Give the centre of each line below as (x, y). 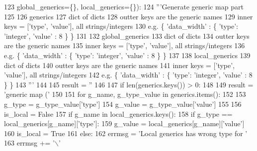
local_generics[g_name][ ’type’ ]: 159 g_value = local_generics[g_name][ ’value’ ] (124, 123)
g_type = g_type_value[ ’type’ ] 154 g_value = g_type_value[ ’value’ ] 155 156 (123, 104)
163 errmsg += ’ (30, 143)
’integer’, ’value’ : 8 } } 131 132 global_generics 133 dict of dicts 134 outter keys (127, 36)
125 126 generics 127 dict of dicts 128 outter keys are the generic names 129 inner (128, 16)
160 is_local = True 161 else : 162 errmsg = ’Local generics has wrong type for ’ (126, 133)
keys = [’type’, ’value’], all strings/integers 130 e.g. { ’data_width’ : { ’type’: (121, 26)
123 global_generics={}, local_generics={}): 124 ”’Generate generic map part (124, 6)
